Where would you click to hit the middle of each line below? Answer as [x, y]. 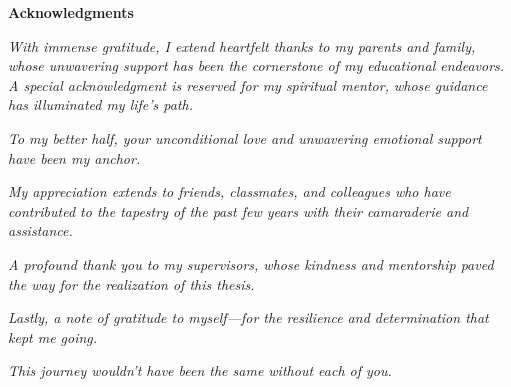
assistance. [40, 230]
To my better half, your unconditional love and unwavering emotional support [245, 137]
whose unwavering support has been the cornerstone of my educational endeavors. [256, 65]
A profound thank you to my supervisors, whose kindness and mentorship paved [251, 263]
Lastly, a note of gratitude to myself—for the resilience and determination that [248, 317]
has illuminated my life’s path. [101, 104]
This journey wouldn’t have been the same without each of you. [200, 370]
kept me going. [53, 336]
